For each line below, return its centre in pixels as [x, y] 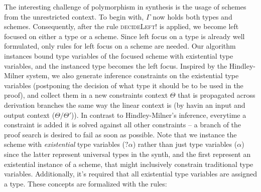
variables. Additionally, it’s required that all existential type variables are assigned [130, 174]
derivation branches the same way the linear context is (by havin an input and [125, 105]
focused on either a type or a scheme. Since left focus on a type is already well [124, 36]
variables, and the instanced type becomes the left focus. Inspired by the [116, 65]
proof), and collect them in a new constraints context [86, 95]
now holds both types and [192, 16]
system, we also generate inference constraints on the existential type [133, 75]
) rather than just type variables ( [185, 144]
